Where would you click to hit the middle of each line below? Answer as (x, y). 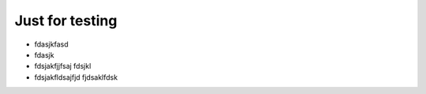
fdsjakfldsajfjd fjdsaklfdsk (76, 77)
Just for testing (66, 21)
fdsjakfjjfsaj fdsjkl (63, 66)
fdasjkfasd (51, 44)
